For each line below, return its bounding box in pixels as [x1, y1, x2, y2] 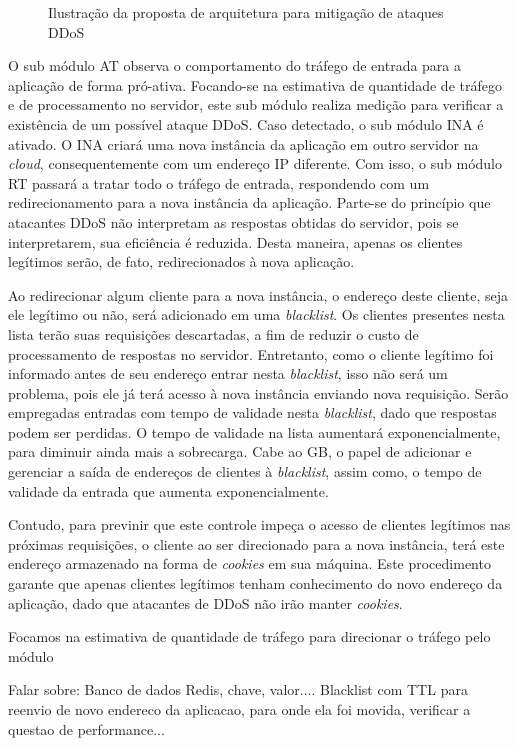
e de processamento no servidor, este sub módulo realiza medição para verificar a [8, 94, 504, 115]
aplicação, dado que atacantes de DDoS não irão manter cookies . [8, 592, 403, 613]
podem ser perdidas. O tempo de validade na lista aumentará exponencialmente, [8, 421, 501, 442]
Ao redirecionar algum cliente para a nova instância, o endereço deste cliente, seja [8, 284, 509, 305]
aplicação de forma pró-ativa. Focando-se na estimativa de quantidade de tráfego [8, 74, 502, 95]
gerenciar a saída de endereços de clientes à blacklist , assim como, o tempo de [8, 461, 482, 482]
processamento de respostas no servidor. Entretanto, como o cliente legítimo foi [8, 343, 494, 364]
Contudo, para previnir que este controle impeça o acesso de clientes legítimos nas [8, 514, 511, 535]
